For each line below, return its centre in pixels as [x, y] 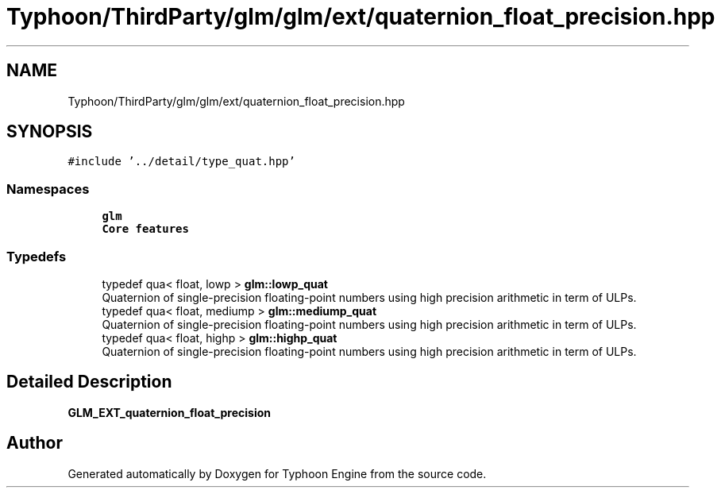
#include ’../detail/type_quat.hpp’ [181, 162]
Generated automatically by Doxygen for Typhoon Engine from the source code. [277, 473]
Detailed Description [89, 382]
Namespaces [48, 189]
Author [35, 443]
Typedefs [37, 256]
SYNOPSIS [50, 132]
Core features [145, 229]
